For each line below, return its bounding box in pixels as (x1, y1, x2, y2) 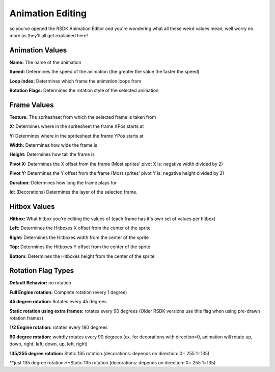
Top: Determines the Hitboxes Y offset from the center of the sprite (9, 244, 151, 250)
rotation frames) (9, 315, 43, 321)
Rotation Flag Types (9, 267, 74, 275)
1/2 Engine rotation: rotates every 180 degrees (9, 324, 108, 331)
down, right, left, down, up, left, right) (9, 341, 88, 347)
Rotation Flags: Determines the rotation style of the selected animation (9, 87, 159, 94)
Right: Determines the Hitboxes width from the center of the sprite (9, 234, 149, 241)
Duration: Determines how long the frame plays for (9, 179, 117, 185)
